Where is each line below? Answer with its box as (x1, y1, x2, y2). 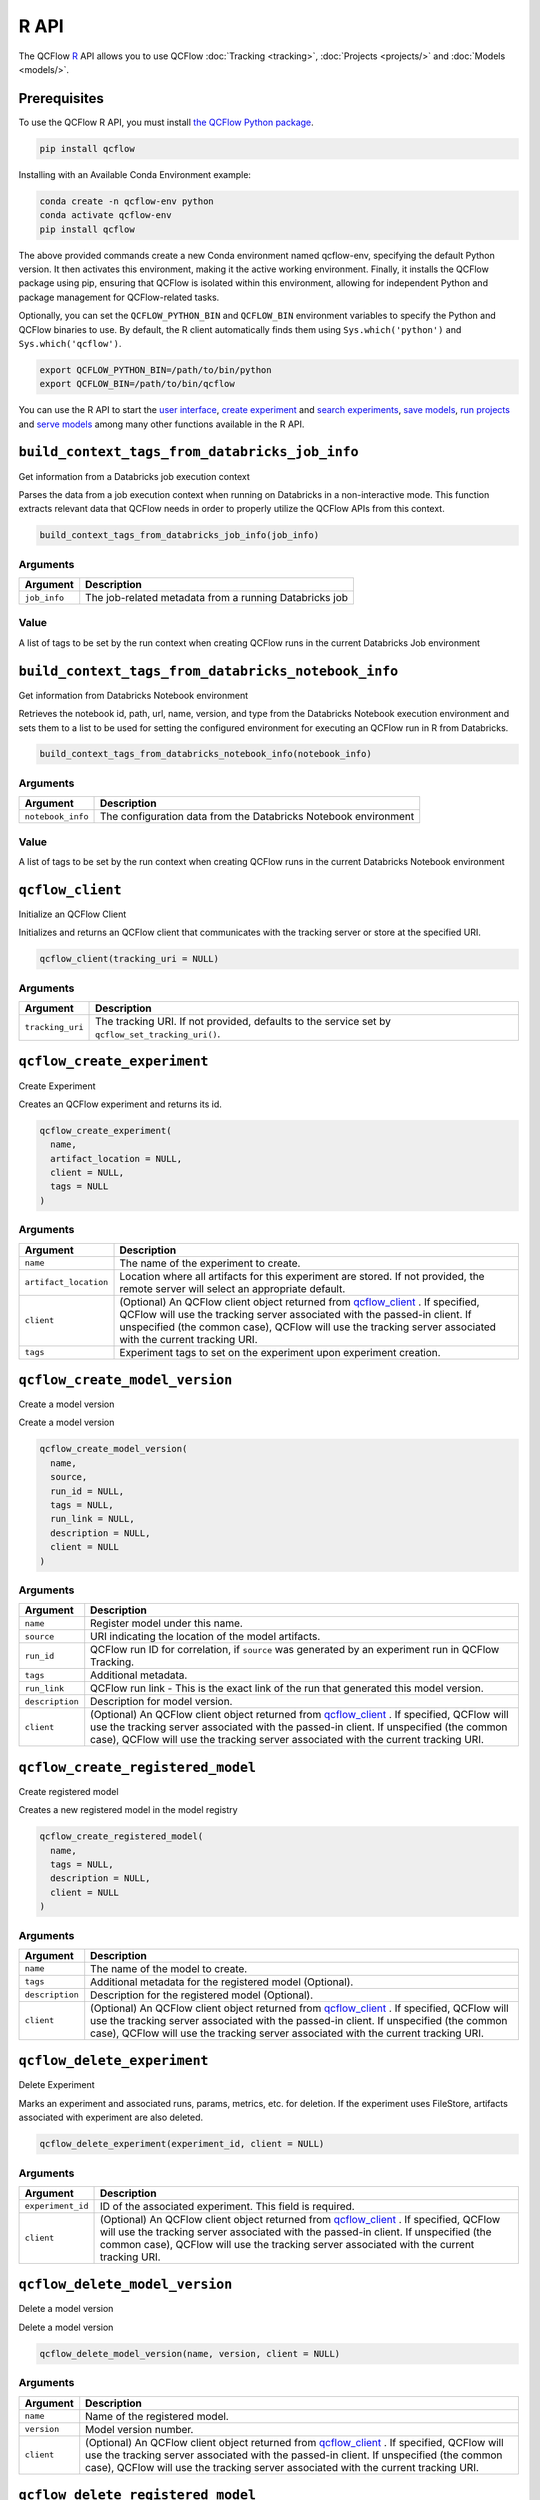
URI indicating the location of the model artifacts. (90, 1630, 321, 1644)
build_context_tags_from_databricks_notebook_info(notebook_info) (39, 748, 372, 760)
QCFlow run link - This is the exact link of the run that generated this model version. (90, 1681, 484, 1695)
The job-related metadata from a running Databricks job (85, 591, 349, 605)
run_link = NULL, (50, 1513, 135, 1525)
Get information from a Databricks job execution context (18, 470, 250, 482)
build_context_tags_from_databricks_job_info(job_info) (39, 530, 320, 541)
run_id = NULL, (50, 1485, 125, 1497)
